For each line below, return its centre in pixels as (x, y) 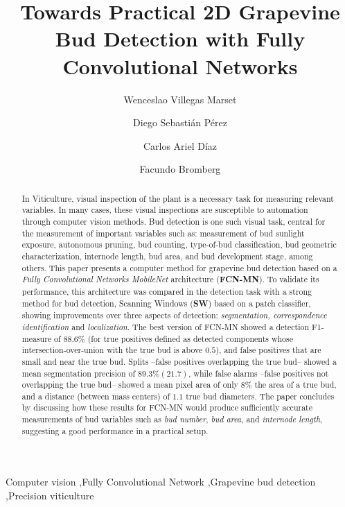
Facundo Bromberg (180, 169)
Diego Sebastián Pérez (180, 122)
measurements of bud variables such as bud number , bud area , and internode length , (172, 419)
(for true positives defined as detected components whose (191, 338)
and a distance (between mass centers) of (96, 396)
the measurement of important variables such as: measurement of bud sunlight (163, 233)
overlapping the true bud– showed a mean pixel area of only (130, 385)
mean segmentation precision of (79, 373)
